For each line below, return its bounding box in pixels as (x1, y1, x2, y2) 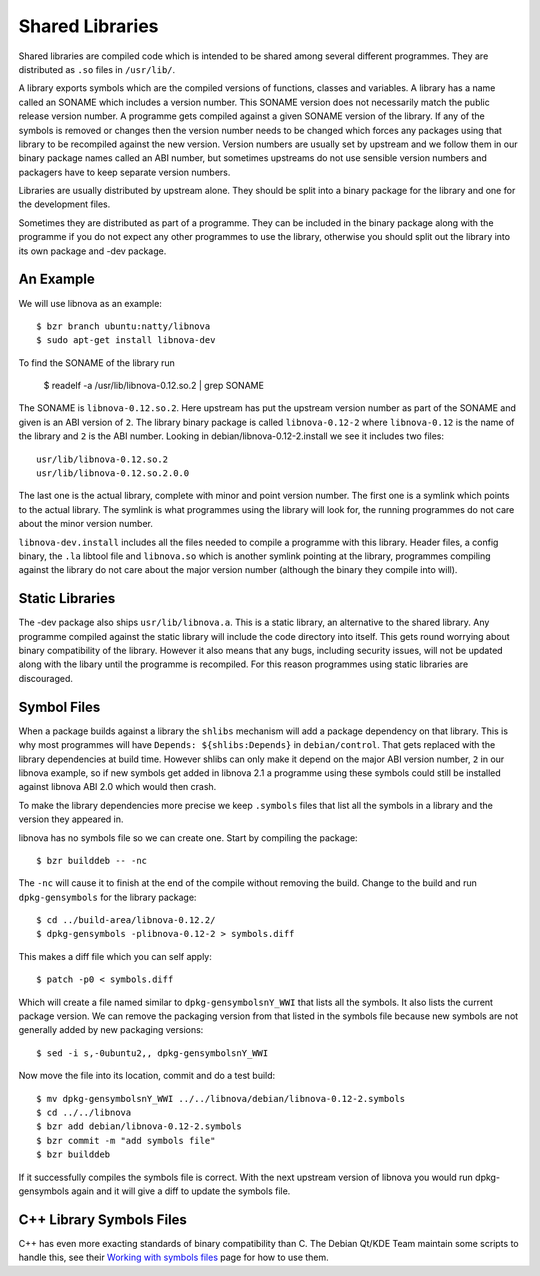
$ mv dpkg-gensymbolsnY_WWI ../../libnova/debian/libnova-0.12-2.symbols (36, 1093, 406, 1104)
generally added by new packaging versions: (18, 1024, 204, 1036)
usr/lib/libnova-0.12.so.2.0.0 (36, 468, 190, 479)
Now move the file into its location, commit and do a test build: (18, 1070, 276, 1082)
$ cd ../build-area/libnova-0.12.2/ (36, 915, 216, 926)
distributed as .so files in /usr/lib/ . (18, 63, 176, 75)
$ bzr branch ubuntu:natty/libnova (36, 320, 211, 332)
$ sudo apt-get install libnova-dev (36, 335, 216, 346)
